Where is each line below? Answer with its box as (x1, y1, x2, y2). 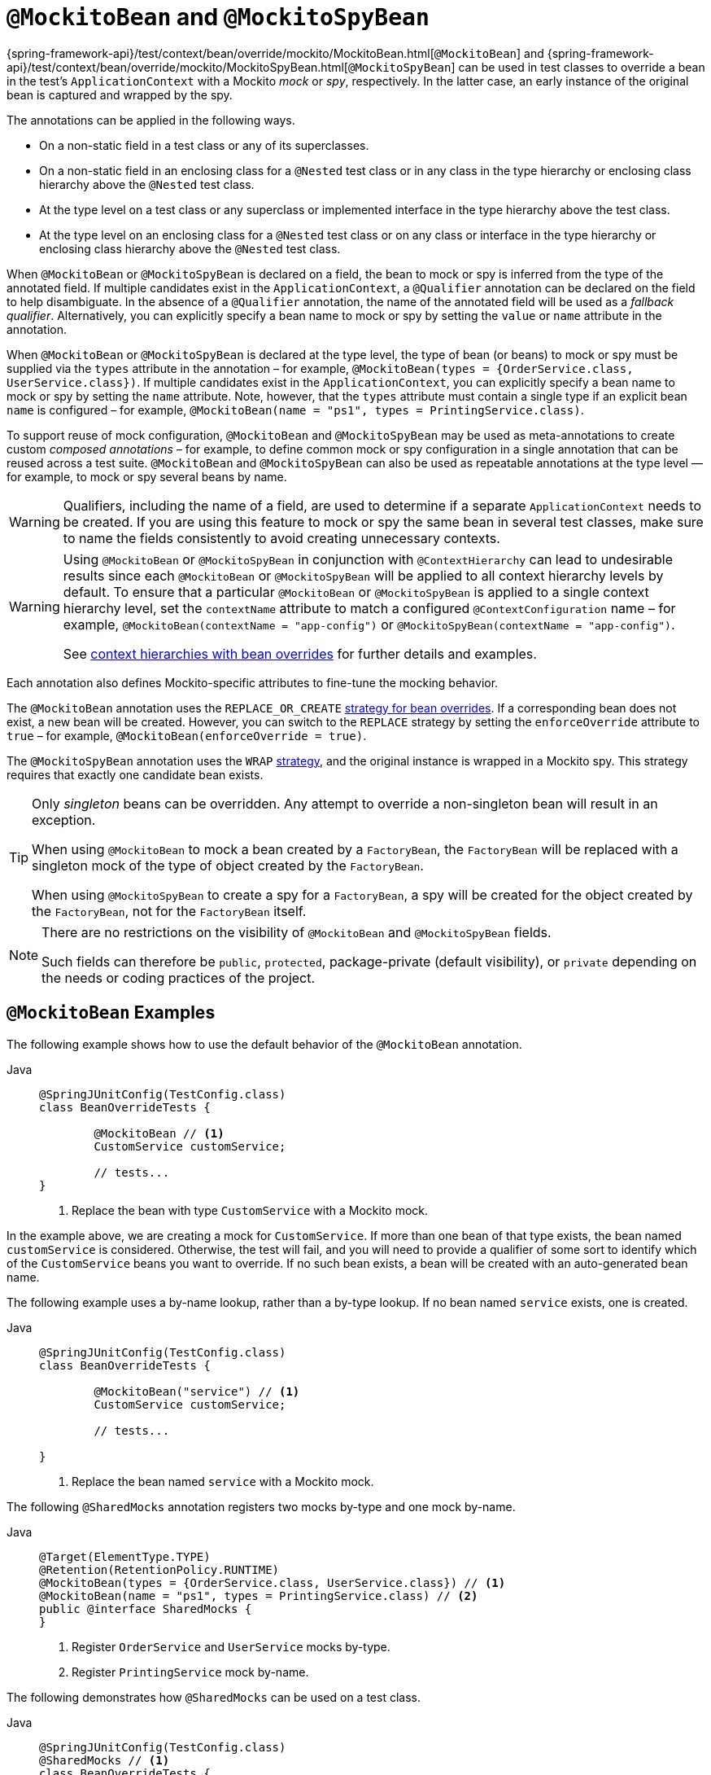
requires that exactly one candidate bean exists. (7, 767, 264, 782)
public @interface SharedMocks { (39, 1602, 252, 1615)
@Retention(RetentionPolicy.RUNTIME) (39, 1562, 280, 1576)
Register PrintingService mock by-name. (72, 1664, 309, 1679)
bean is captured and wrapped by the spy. (7, 87, 233, 102)
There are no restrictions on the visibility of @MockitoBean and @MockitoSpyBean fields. (41, 923, 552, 940)
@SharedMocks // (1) (39, 1753, 170, 1767)
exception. (32, 811, 96, 828)
